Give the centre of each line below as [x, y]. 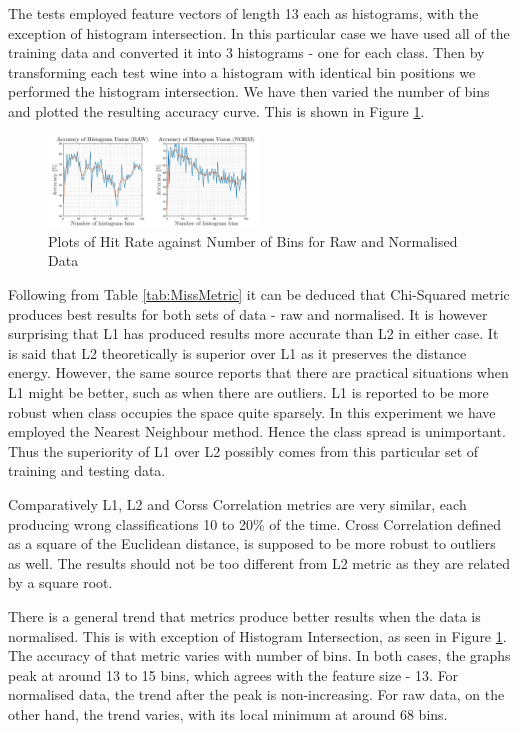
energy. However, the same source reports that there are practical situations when [258, 372]
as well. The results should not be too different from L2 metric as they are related [259, 562]
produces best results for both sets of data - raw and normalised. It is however [248, 313]
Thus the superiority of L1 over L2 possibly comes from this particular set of [243, 450]
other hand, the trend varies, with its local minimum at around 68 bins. [228, 713]
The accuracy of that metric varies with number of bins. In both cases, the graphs [259, 655]
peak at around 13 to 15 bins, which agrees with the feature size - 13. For [233, 674]
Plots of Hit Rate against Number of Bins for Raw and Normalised [253, 240]
